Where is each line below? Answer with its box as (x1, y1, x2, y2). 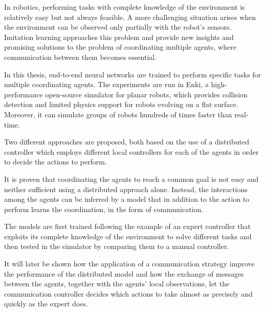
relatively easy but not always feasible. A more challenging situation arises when (4, 11, 256, 22)
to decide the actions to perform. (4, 156, 107, 167)
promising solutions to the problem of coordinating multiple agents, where (4, 41, 236, 52)
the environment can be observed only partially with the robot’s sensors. (4, 22, 232, 32)
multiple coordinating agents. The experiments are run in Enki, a (4, 79, 209, 90)
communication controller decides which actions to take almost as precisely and (4, 288, 253, 299)
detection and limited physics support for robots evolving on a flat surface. (4, 99, 238, 110)
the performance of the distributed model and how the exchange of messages (4, 268, 244, 279)
